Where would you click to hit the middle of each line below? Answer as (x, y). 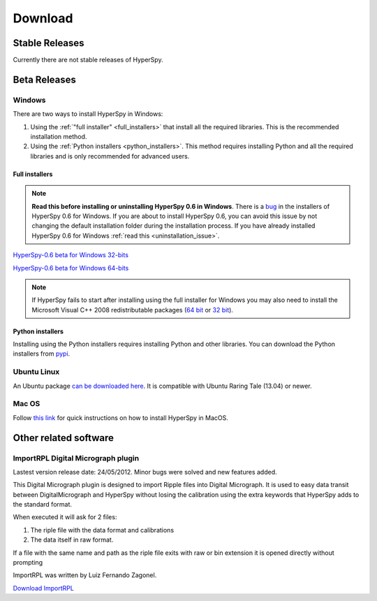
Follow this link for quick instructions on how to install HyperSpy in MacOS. (120, 418)
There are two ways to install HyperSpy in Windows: (88, 114)
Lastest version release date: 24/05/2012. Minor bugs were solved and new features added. (145, 472)
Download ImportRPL (44, 588)
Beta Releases (45, 79)
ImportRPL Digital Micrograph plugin (76, 458)
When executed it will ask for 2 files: (65, 517)
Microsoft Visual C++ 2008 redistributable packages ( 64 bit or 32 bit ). (133, 310)
